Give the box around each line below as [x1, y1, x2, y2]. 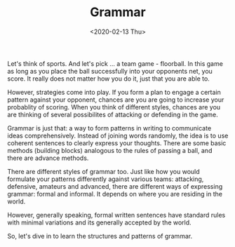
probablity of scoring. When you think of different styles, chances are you [7, 102, 221, 111]
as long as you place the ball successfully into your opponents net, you [7, 67, 213, 75]
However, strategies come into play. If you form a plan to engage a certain [7, 88, 221, 96]
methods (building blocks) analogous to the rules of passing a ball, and [7, 146, 213, 154]
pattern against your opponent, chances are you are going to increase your [7, 95, 224, 104]
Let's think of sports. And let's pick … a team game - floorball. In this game [7, 59, 223, 67]
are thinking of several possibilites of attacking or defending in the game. [7, 110, 219, 119]
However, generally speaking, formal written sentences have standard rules [7, 211, 226, 219]
